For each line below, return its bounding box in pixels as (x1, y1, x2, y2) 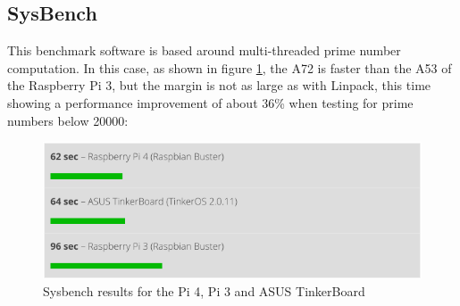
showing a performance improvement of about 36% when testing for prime (7, 93, 414, 112)
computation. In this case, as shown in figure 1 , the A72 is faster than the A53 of (7, 58, 452, 77)
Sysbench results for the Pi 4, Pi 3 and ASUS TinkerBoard (43, 282, 365, 301)
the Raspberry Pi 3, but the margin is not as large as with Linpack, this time (7, 76, 431, 95)
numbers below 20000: (7, 111, 129, 129)
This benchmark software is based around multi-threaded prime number (7, 41, 401, 60)
